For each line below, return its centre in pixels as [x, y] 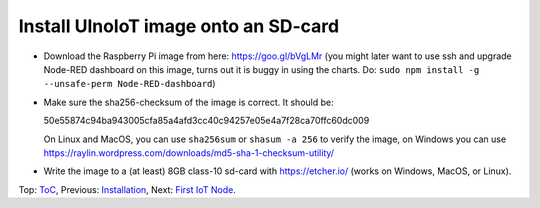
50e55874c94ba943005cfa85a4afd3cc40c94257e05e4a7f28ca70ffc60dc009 [206, 121]
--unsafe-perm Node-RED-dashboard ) [129, 84]
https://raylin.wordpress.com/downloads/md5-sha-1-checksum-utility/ [189, 152]
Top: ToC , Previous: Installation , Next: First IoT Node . [127, 189]
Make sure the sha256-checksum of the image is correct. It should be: [188, 102]
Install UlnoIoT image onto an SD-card [179, 26]
